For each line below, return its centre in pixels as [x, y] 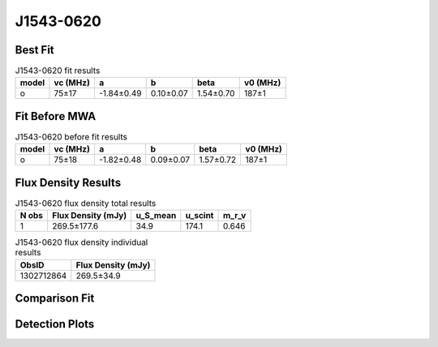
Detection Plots [55, 324]
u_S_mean [156, 216]
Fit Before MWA [56, 116]
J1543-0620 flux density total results [86, 203]
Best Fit [34, 50]
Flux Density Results [68, 182]
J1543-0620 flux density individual [82, 242]
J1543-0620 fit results [58, 71]
